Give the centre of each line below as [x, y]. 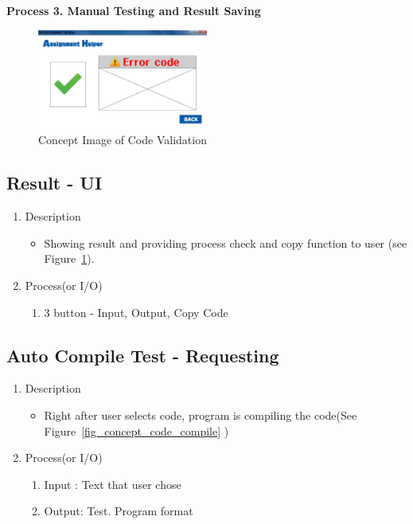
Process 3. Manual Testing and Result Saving [134, 10]
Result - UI [55, 183]
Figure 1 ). [69, 258]
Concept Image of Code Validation [123, 140]
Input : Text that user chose [113, 484]
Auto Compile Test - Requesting [143, 355]
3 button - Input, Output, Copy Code [136, 312]
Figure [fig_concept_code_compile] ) [136, 430]
